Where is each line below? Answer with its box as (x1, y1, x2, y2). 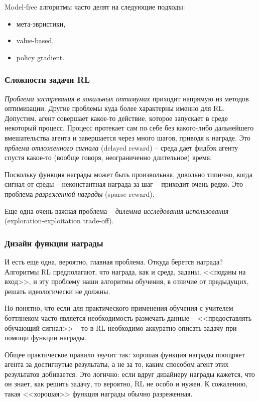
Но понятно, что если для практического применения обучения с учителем (5, 303, 233, 313)
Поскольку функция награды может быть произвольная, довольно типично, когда (5, 169, 252, 179)
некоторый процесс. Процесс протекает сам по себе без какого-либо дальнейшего (5, 122, 254, 133)
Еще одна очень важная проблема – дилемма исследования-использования (5, 205, 229, 216)
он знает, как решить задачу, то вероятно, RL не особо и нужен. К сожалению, (5, 378, 248, 389)
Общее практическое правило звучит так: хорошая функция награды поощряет (5, 349, 245, 359)
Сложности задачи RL (5, 73, 90, 86)
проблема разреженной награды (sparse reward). (5, 188, 155, 199)
